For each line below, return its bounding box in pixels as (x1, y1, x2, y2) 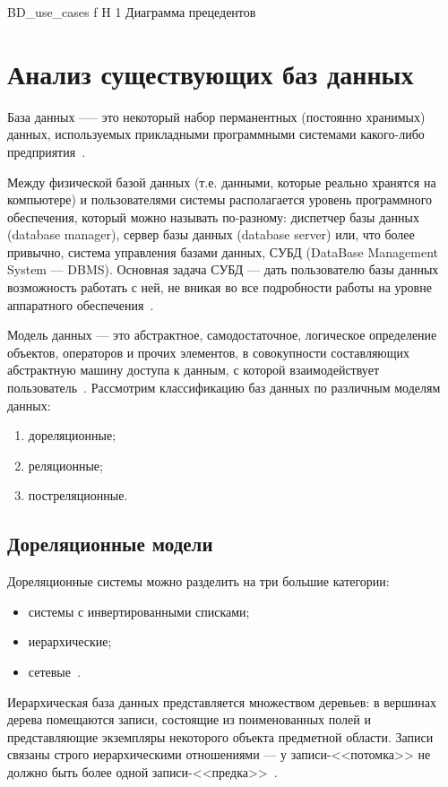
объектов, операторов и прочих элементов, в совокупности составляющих (7, 342, 410, 361)
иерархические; (28, 632, 112, 651)
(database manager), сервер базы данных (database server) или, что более (7, 225, 415, 244)
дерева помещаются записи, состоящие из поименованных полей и (7, 710, 371, 729)
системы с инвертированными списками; (28, 601, 250, 620)
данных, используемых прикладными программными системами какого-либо (7, 125, 425, 143)
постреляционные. (28, 486, 128, 505)
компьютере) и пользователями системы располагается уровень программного (7, 190, 433, 209)
